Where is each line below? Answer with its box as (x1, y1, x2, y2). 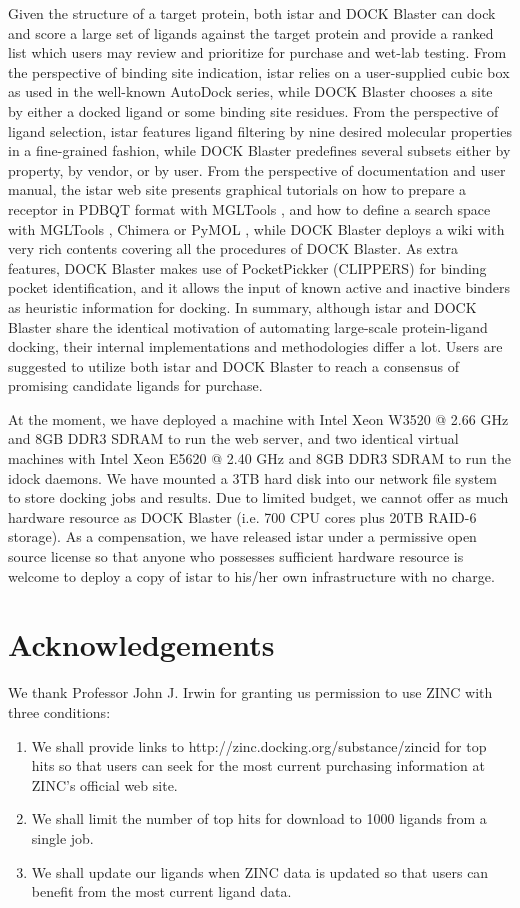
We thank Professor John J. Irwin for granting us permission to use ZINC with (8, 682, 493, 703)
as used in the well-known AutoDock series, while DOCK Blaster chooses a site (8, 81, 493, 102)
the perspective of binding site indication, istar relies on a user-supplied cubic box (8, 61, 510, 82)
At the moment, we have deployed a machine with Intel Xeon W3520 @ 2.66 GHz (8, 408, 509, 429)
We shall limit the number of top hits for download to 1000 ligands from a (31, 808, 487, 829)
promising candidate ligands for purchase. (8, 375, 263, 396)
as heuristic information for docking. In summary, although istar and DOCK (8, 296, 477, 317)
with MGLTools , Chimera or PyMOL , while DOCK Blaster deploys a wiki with (8, 218, 505, 239)
